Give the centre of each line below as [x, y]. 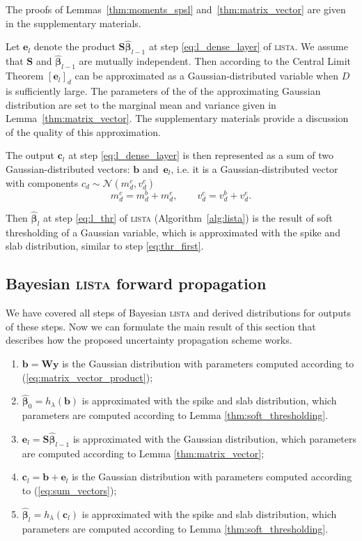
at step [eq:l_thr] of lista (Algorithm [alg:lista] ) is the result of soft [188, 218]
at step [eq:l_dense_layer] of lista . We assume [248, 46]
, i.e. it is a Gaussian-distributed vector [254, 168]
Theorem [25, 76]
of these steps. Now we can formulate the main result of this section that [161, 326]
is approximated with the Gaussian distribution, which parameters [214, 439]
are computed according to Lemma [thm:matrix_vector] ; [143, 453]
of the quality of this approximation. [83, 131]
